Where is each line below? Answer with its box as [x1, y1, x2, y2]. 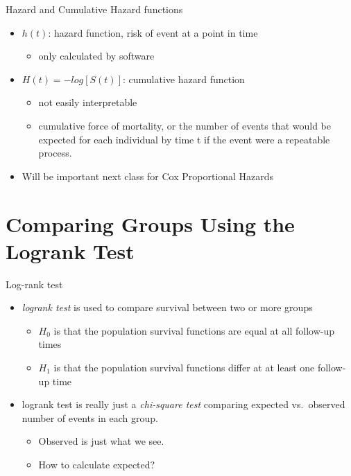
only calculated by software [38, 49, 155, 63]
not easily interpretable [38, 95, 137, 109]
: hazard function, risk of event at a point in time [48, 25, 258, 39]
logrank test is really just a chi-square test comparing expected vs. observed [22, 397, 345, 412]
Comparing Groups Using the [6, 209, 295, 238]
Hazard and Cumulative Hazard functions [6, 2, 183, 16]
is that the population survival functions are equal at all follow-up [53, 323, 335, 337]
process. [38, 146, 72, 160]
